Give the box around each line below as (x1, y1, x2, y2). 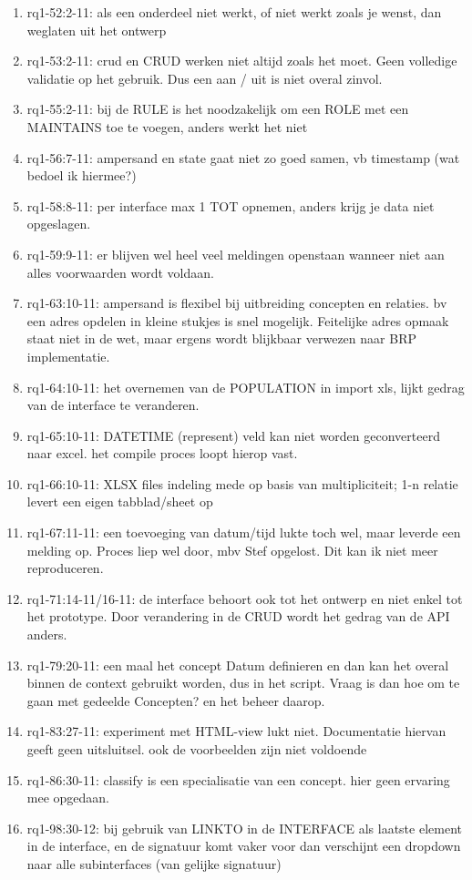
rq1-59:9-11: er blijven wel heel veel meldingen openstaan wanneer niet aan (26, 244, 445, 263)
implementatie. (26, 346, 110, 365)
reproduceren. (26, 558, 104, 578)
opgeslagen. (26, 214, 91, 233)
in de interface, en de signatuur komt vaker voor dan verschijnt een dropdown (26, 836, 461, 855)
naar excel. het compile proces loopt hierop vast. (26, 444, 298, 463)
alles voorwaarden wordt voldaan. (26, 262, 214, 281)
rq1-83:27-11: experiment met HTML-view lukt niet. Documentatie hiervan (26, 721, 446, 741)
